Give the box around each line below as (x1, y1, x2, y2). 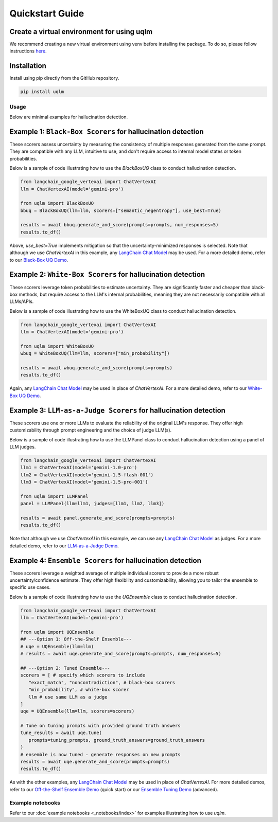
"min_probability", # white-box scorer (28, 687, 129, 693)
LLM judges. (9, 443, 36, 450)
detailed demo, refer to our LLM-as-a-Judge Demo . (9, 543, 119, 549)
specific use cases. (9, 584, 51, 591)
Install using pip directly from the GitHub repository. (9, 75, 119, 81)
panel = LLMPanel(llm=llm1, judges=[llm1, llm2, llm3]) (20, 501, 165, 507)
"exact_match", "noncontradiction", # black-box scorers (28, 680, 176, 685)
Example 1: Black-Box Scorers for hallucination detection (9, 127, 204, 136)
